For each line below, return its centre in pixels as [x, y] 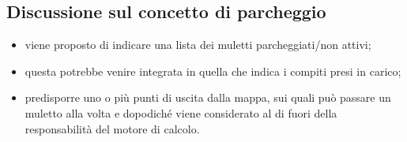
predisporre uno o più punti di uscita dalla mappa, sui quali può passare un [208, 97]
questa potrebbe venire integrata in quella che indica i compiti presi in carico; [213, 71]
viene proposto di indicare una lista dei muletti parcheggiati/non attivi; [198, 45]
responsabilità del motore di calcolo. [112, 128]
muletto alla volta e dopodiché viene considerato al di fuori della [181, 112]
